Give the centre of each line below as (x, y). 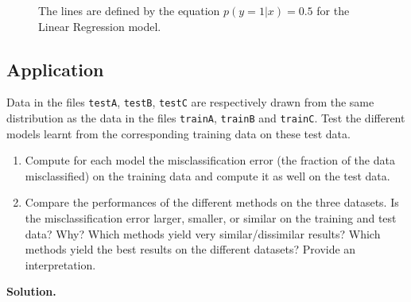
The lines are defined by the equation (129, 10)
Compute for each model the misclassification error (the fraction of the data (210, 160)
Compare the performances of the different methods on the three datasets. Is (212, 202)
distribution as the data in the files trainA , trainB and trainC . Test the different (206, 118)
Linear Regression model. (100, 26)
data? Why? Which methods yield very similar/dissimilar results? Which (203, 233)
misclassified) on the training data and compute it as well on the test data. (207, 175)
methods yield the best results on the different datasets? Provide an (190, 249)
